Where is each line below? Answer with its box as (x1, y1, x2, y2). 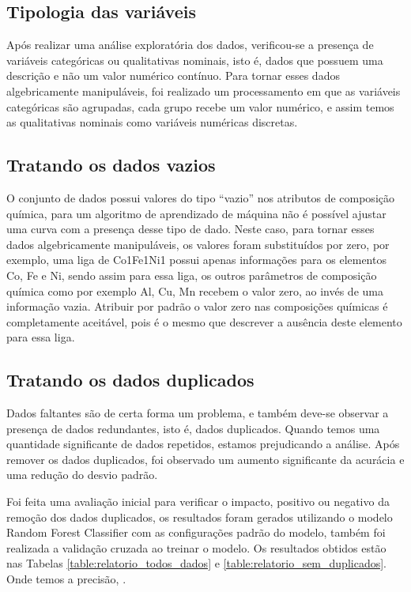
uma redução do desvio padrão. (6, 466, 158, 483)
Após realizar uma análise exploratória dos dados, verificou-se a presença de (6, 36, 374, 53)
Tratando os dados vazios (6, 153, 216, 177)
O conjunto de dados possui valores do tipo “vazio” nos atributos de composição (6, 189, 394, 206)
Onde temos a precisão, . (6, 571, 126, 587)
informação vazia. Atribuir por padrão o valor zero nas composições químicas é (6, 298, 388, 315)
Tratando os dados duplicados (6, 368, 255, 392)
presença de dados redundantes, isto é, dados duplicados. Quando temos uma (6, 420, 380, 436)
